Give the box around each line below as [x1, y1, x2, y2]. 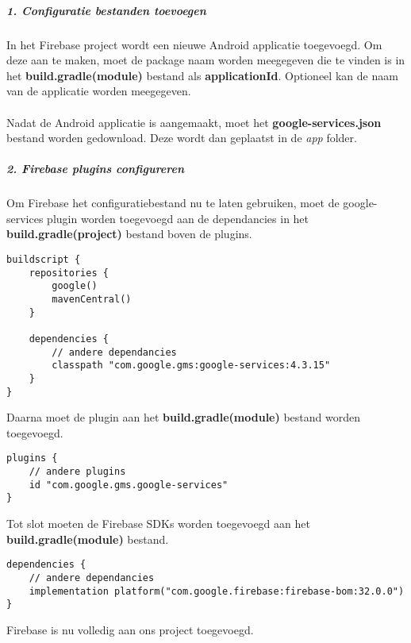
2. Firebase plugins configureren [6, 160, 185, 177]
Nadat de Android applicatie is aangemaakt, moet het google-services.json [6, 114, 382, 130]
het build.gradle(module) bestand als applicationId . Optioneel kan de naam [6, 67, 398, 83]
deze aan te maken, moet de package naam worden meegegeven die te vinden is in [6, 52, 405, 68]
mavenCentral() [52, 294, 132, 306]
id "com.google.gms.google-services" [29, 479, 229, 491]
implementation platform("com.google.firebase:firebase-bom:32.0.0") [29, 585, 405, 597]
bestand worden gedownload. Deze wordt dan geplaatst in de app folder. [6, 129, 357, 146]
